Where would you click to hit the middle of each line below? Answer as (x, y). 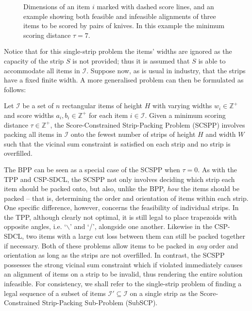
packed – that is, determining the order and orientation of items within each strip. (126, 198)
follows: (15, 89)
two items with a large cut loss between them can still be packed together (135, 236)
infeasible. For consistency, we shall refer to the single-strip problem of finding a (123, 284)
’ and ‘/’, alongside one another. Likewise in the (141, 226)
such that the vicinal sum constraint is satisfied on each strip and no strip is (117, 143)
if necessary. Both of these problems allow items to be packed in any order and (121, 245)
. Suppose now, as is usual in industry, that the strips (166, 70)
